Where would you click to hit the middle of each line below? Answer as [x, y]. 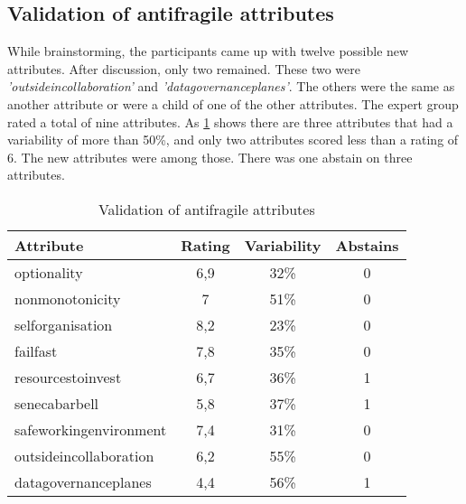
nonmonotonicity [68, 298]
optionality [49, 272]
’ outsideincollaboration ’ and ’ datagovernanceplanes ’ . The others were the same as [231, 86]
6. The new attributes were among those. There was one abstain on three [210, 157]
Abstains [367, 245]
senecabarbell [57, 403]
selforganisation [64, 324]
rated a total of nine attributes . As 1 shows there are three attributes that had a [230, 121]
